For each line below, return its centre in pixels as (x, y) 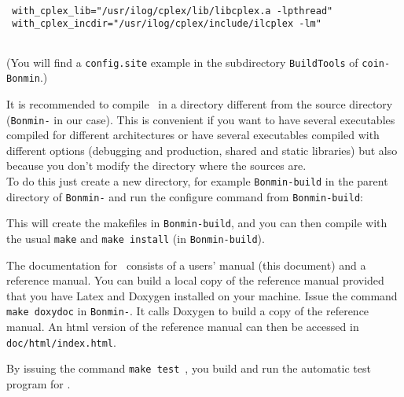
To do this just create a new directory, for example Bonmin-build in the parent (197, 180)
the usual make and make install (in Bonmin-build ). (136, 238)
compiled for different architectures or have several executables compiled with (193, 135)
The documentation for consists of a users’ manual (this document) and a (186, 265)
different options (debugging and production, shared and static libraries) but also (202, 150)
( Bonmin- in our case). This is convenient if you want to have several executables (201, 119)
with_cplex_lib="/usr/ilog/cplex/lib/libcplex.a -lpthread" (173, 11)
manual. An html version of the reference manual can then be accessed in (183, 327)
